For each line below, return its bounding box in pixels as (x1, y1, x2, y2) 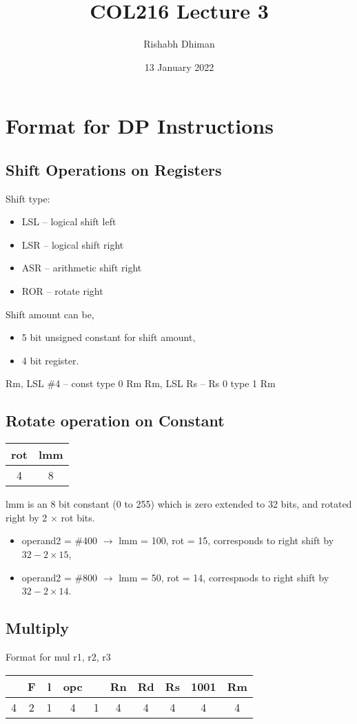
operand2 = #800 (21, 570, 98, 584)
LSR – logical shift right (21, 237, 124, 251)
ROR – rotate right (21, 284, 103, 298)
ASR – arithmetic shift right (21, 260, 142, 275)
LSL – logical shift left (21, 214, 116, 229)
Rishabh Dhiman (143, 37, 215, 51)
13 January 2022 (144, 59, 214, 74)
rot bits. (61, 510, 95, 524)
